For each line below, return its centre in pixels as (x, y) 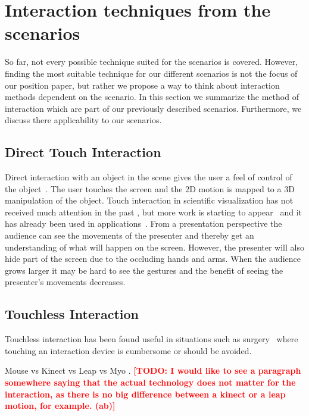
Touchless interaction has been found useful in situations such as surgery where (152, 339)
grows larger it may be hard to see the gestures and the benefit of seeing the (144, 270)
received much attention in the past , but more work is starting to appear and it (153, 212)
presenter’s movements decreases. (65, 282)
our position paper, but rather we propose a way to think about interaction (142, 85)
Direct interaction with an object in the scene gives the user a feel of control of (149, 177)
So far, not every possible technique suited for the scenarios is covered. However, (152, 62)
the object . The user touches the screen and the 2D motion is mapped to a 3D (150, 188)
